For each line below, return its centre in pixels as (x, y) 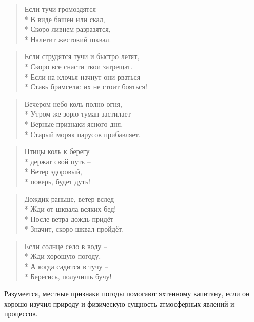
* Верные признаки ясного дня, (74, 124)
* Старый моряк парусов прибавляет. (82, 134)
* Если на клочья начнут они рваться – (85, 76)
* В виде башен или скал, (65, 19)
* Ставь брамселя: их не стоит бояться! (86, 87)
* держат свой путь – (57, 161)
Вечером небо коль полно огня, (73, 103)
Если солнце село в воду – (66, 246)
